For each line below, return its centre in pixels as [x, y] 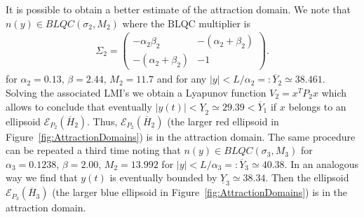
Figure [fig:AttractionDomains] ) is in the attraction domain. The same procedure [181, 136]
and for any [182, 79]
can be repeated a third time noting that [93, 150]
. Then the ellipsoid [307, 177]
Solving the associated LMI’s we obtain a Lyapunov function [136, 92]
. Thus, [102, 121]
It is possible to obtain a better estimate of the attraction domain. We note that [178, 9]
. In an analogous [322, 163]
